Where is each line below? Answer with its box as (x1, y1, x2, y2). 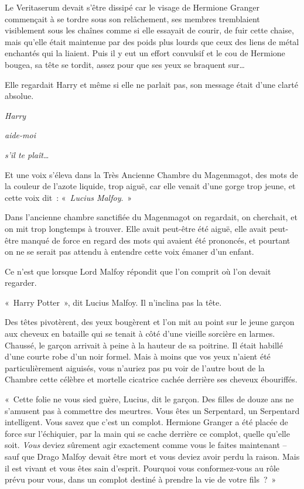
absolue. (5, 90, 34, 102)
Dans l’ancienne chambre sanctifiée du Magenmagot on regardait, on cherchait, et (5, 211, 298, 223)
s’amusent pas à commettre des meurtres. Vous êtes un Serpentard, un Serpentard (5, 404, 300, 416)
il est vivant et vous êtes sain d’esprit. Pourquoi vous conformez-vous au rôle (5, 461, 280, 474)
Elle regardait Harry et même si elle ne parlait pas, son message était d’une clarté (5, 78, 298, 90)
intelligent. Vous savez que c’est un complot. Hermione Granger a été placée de (5, 416, 288, 428)
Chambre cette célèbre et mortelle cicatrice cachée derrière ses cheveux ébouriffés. (5, 373, 298, 385)
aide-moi (5, 129, 36, 141)
